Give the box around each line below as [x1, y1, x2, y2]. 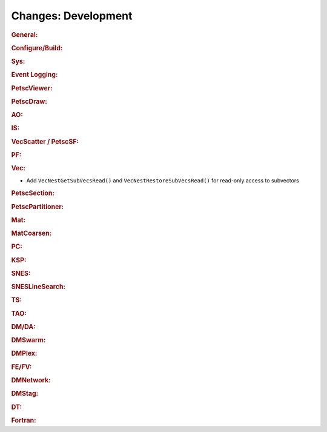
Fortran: [11, 416, 36, 424]
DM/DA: [11, 322, 36, 331]
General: [11, 30, 38, 39]
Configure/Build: [11, 44, 63, 52]
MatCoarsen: [11, 229, 52, 238]
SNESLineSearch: [11, 282, 66, 291]
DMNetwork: [11, 376, 51, 384]
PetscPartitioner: [11, 202, 64, 211]
